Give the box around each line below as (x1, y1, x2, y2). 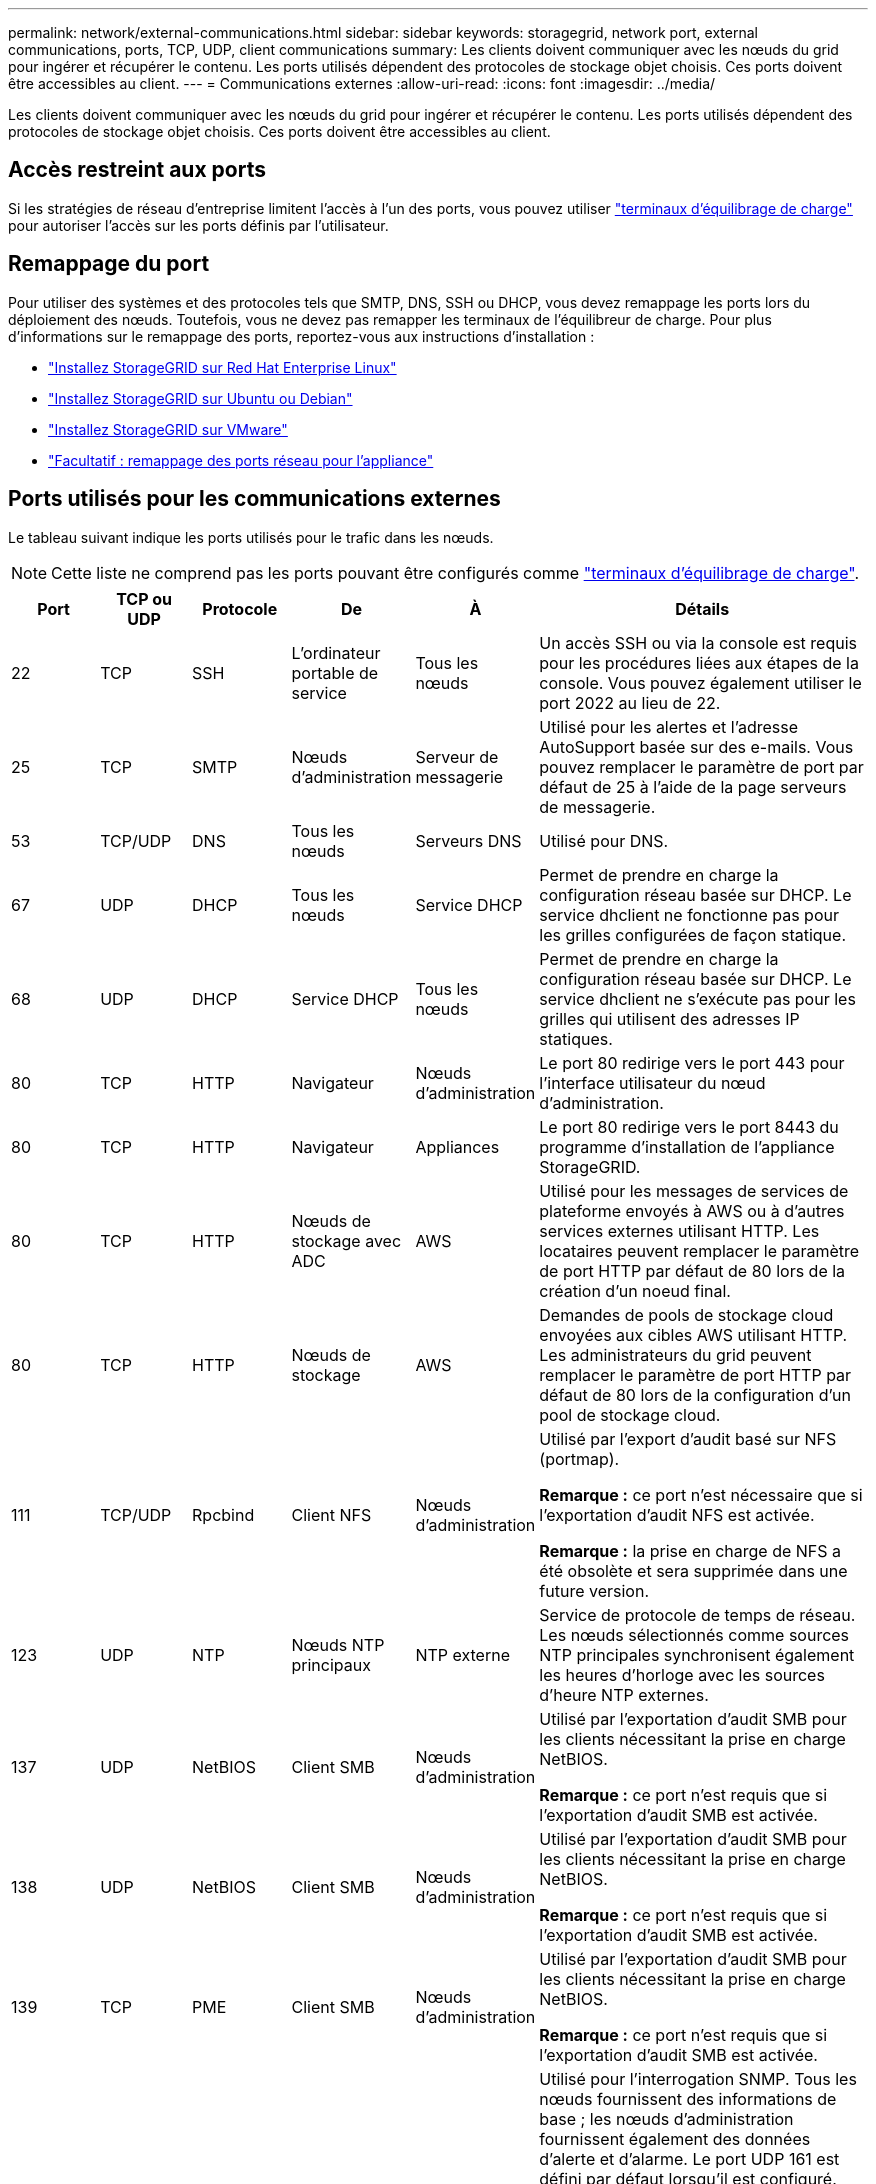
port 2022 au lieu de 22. (539, 692, 721, 713)
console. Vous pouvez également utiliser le (539, 672, 862, 693)
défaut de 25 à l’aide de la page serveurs (539, 776, 847, 797)
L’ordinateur (291, 642, 381, 663)
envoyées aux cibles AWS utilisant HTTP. (539, 1324, 848, 1345)
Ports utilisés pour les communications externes (8, 486, 501, 512)
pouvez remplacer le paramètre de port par (539, 756, 864, 777)
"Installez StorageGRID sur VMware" (48, 420, 288, 438)
